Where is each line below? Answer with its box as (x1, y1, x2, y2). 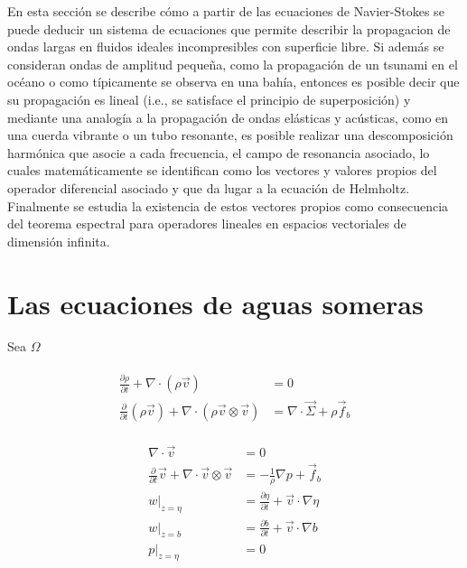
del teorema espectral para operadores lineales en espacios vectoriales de (7, 214, 406, 233)
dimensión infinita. (7, 231, 110, 250)
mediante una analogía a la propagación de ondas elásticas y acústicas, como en (7, 107, 449, 126)
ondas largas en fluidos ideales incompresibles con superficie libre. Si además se (7, 37, 444, 56)
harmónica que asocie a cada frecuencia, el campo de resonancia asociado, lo (7, 143, 430, 162)
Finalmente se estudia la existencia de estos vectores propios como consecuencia (7, 196, 449, 215)
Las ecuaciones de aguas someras (7, 284, 424, 321)
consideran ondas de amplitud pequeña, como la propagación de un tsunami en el (7, 54, 458, 73)
